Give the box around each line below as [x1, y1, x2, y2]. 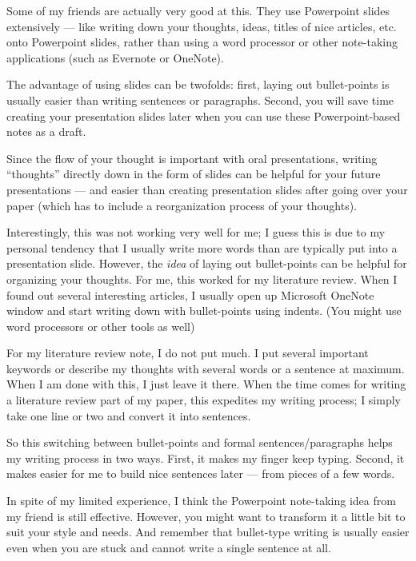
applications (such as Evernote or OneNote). [6, 49, 224, 66]
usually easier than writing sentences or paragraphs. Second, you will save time [6, 91, 394, 108]
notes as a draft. [6, 123, 86, 140]
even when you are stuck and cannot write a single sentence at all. [6, 539, 331, 555]
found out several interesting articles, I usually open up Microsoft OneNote [6, 286, 374, 303]
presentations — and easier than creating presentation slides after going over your [6, 181, 408, 197]
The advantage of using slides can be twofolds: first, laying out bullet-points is [6, 76, 390, 93]
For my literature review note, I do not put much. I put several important [6, 344, 369, 361]
